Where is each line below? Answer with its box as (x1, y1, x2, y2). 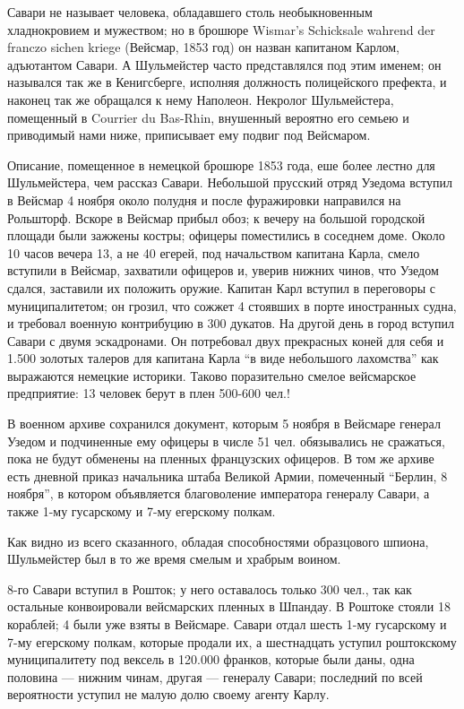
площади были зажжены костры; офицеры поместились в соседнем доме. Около (7, 226, 445, 245)
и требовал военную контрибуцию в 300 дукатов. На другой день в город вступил (7, 314, 454, 333)
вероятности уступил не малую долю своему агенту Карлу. (7, 685, 330, 704)
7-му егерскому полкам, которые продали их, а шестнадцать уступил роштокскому (7, 632, 457, 651)
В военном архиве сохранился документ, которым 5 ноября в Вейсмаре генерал (7, 414, 441, 433)
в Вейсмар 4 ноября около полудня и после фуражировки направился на (7, 190, 401, 209)
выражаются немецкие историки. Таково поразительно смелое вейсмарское (7, 366, 417, 385)
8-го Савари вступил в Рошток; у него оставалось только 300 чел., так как (7, 579, 412, 598)
